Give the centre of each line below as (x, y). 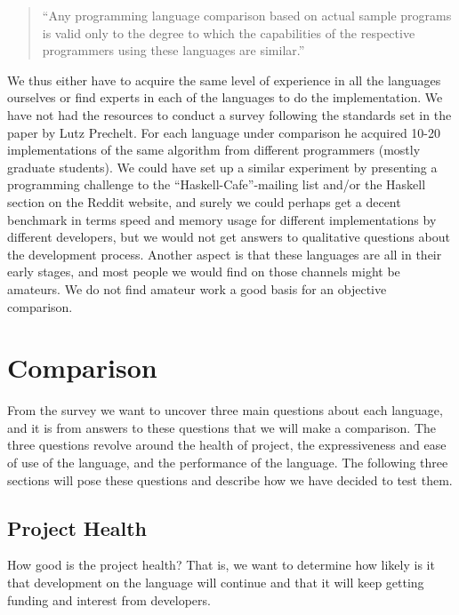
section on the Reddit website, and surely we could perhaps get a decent (204, 201)
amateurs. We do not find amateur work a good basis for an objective (197, 288)
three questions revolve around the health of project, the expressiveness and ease (227, 445)
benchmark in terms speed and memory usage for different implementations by (222, 219)
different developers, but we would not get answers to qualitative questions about (229, 237)
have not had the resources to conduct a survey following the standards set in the (229, 114)
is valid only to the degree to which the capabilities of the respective (229, 32)
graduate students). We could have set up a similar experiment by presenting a (222, 167)
